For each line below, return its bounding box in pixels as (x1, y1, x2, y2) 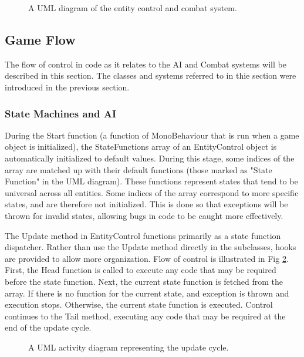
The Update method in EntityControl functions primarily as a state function (5, 229, 281, 241)
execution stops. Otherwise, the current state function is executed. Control (5, 298, 273, 311)
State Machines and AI (5, 106, 117, 120)
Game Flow (5, 30, 76, 48)
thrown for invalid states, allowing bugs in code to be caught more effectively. (5, 209, 283, 221)
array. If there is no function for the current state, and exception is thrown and (5, 287, 289, 299)
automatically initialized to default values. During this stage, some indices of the (5, 151, 295, 164)
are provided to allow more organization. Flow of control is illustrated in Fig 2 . (5, 252, 289, 264)
